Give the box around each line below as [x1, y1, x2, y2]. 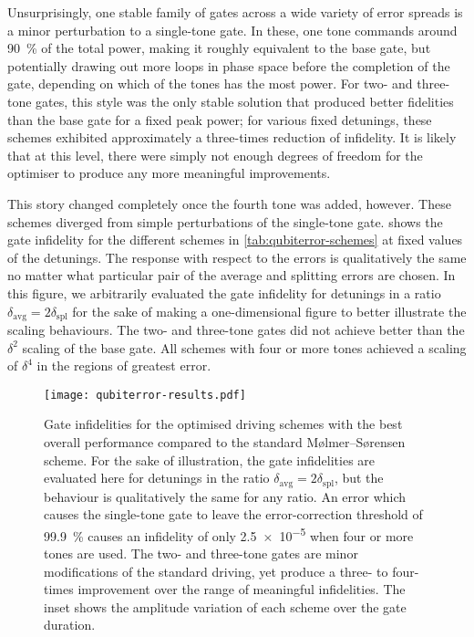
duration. [44, 615, 96, 634]
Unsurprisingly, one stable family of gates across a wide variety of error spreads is [7, 3, 463, 21]
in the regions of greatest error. [36, 356, 211, 375]
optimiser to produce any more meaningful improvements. [7, 163, 331, 183]
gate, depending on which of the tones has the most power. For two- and [7, 74, 413, 93]
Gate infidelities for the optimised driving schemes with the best [44, 414, 403, 433]
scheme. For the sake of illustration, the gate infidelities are [44, 450, 376, 469]
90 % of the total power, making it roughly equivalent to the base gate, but [7, 38, 431, 57]
